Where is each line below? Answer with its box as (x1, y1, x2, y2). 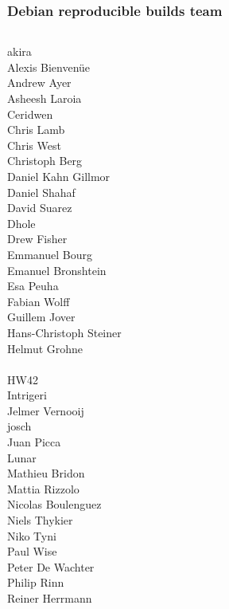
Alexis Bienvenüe (7, 58, 91, 75)
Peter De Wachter (7, 558, 95, 575)
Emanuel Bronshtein (7, 261, 107, 278)
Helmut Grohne (7, 340, 83, 356)
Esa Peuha (7, 277, 59, 294)
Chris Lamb (7, 121, 65, 138)
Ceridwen (7, 105, 53, 122)
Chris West (7, 136, 61, 153)
